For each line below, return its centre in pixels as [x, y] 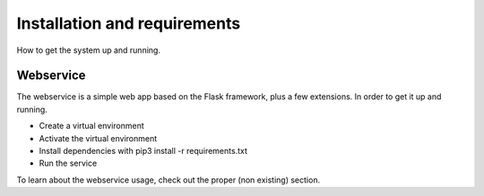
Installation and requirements [129, 23]
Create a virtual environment [92, 126]
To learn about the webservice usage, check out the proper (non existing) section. [169, 180]
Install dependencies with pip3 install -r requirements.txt [143, 151]
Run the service [68, 163]
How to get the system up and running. [89, 50]
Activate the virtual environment [98, 138]
